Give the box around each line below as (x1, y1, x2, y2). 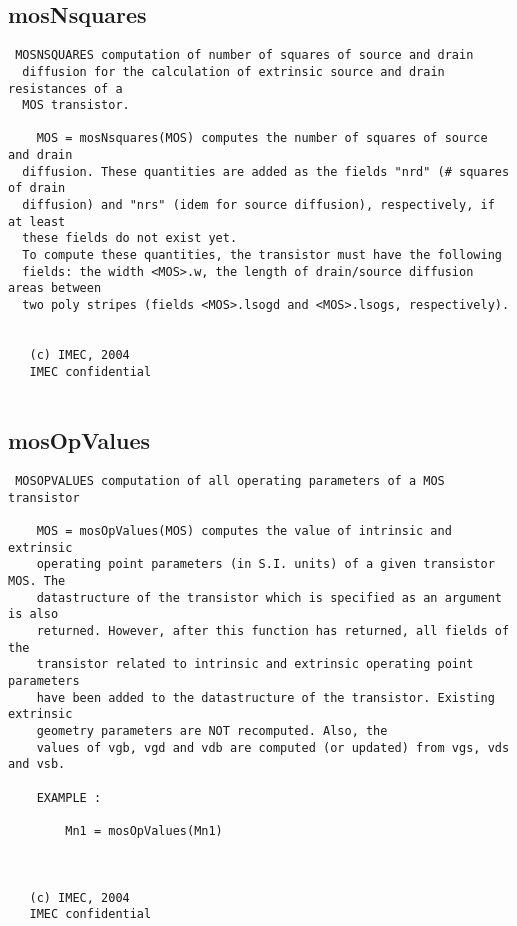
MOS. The (8, 574, 66, 589)
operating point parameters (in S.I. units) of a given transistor (36, 557, 495, 572)
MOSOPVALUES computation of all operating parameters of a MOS (15, 474, 445, 489)
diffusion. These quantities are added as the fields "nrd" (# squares (22, 164, 510, 179)
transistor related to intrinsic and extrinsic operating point (36, 657, 474, 672)
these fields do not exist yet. (22, 231, 238, 246)
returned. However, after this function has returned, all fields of (36, 624, 510, 639)
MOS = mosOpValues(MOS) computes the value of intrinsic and (36, 524, 452, 539)
